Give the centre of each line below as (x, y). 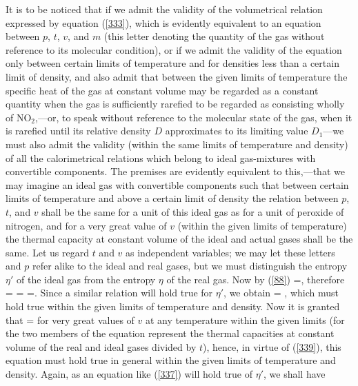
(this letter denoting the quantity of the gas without (214, 36)
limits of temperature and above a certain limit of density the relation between (172, 198)
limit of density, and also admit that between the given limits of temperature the (177, 76)
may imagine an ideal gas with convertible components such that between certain (177, 184)
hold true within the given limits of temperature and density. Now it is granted (173, 306)
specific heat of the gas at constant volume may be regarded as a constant (162, 90)
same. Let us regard (47, 252)
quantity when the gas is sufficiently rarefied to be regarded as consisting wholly (175, 104)
